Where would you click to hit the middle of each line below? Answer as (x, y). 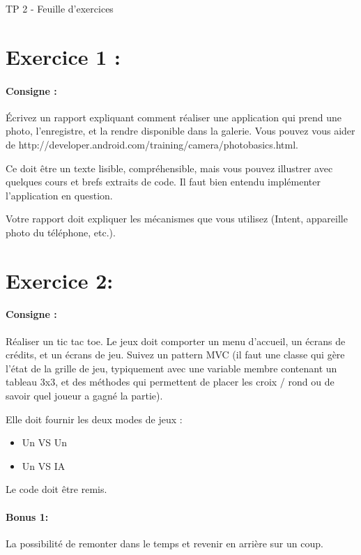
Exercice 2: (60, 280)
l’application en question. (59, 195)
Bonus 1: (27, 516)
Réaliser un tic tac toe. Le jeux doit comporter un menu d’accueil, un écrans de (176, 341)
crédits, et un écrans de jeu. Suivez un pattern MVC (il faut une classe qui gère (175, 355)
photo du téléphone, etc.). (61, 232)
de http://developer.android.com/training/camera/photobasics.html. (152, 144)
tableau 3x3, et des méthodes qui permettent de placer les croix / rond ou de (170, 382)
